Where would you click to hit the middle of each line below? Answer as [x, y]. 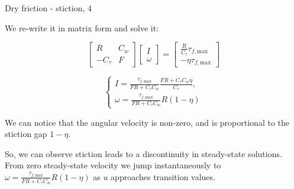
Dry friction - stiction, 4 [48, 8]
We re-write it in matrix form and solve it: [82, 27]
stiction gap [26, 134]
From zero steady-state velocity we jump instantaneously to [113, 165]
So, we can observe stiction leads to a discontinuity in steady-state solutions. [143, 153]
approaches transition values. [163, 176]
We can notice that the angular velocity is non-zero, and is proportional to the [147, 122]
